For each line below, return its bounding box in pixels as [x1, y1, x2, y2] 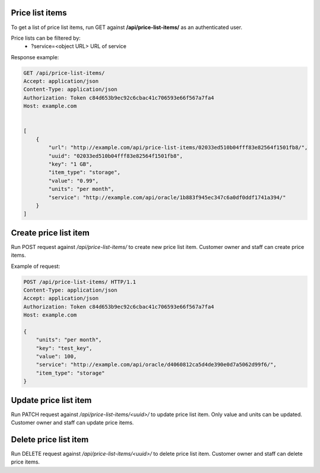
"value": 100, [36, 353, 77, 360]
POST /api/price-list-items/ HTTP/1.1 [23, 279, 136, 285]
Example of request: [11, 263, 60, 270]
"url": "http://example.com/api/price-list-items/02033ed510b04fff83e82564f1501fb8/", [48, 144, 308, 151]
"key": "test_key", [36, 344, 93, 351]
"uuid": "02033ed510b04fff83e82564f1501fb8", [48, 152, 183, 159]
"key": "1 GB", [48, 161, 93, 167]
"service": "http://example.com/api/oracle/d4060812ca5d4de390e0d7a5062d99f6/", [36, 362, 277, 368]
